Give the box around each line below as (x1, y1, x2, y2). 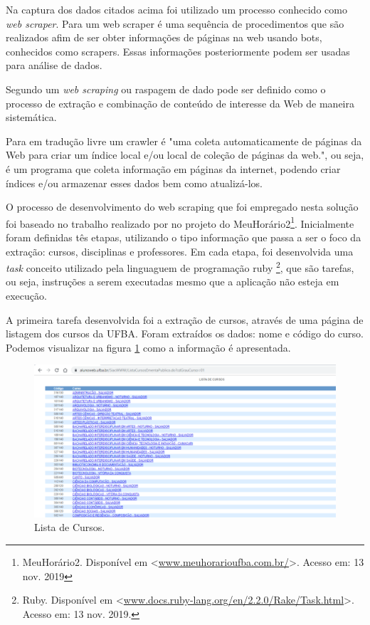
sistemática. (6, 110, 57, 125)
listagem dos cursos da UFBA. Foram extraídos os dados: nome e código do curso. (6, 326, 364, 341)
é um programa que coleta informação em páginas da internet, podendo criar (6, 161, 341, 176)
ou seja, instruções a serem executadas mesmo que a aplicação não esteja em (6, 274, 339, 289)
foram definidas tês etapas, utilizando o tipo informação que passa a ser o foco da (6, 229, 361, 244)
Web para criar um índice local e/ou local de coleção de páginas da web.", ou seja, (6, 147, 364, 162)
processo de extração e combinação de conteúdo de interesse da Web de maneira (6, 95, 354, 110)
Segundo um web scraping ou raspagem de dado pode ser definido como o (6, 81, 326, 96)
